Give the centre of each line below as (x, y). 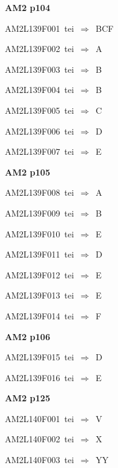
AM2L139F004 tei (39, 90)
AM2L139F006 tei (39, 131)
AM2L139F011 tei (39, 254)
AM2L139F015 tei (39, 357)
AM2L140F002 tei (39, 439)
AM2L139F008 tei (39, 192)
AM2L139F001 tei (39, 28)
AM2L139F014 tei (39, 315)
